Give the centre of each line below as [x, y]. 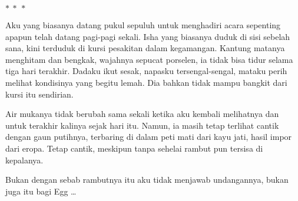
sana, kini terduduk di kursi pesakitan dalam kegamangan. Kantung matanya [145, 48]
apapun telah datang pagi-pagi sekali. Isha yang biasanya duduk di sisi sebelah [148, 36]
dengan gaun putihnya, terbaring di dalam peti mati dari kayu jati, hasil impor [149, 137]
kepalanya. [24, 160]
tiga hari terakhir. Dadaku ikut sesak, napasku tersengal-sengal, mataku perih [146, 71]
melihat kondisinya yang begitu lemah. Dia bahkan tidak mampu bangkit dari [146, 82]
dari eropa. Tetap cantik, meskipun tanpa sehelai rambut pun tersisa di [134, 148]
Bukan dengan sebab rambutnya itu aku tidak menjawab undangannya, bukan [147, 180]
